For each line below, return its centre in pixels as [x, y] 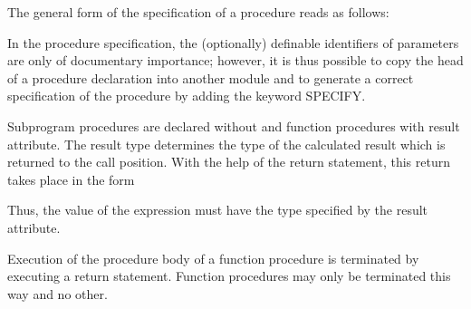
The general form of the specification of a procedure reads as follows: [198, 12]
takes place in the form [71, 179]
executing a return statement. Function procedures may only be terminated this [229, 276]
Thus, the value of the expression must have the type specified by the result [218, 210]
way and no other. [58, 293]
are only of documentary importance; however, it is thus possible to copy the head [235, 60]
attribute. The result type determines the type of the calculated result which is [226, 144]
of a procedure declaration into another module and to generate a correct [211, 77]
